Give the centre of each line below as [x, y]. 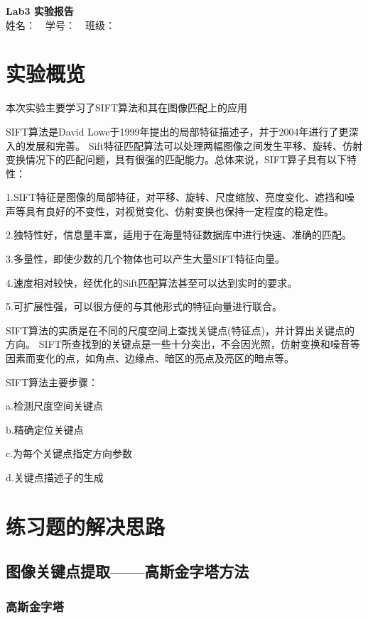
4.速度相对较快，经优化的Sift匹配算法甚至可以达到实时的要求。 [152, 282]
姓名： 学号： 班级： [60, 24]
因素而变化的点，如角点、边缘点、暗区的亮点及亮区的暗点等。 [150, 358]
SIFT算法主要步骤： [52, 382]
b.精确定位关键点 [45, 429]
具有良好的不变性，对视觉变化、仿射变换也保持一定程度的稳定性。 [179, 210]
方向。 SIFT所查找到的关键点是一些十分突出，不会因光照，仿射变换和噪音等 [183, 344]
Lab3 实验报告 [40, 11]
